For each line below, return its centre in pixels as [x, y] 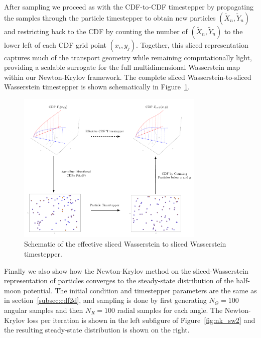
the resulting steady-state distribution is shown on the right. [97, 330]
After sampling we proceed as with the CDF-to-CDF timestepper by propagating [129, 7]
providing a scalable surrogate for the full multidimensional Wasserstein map [122, 67]
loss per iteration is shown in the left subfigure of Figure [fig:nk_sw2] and [141, 320]
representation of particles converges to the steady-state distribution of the [119, 280]
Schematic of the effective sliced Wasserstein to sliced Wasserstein [125, 244]
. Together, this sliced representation [192, 44]
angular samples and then [44, 310]
